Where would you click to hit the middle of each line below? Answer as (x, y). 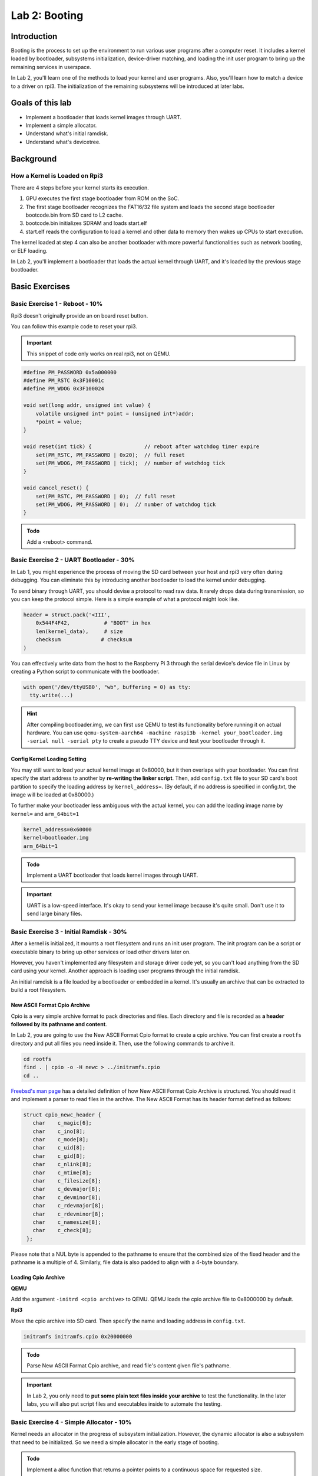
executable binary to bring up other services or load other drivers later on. (101, 952)
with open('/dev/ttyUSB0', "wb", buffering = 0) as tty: (107, 687)
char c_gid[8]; (59, 1156)
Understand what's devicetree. (63, 142)
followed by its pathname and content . (59, 1024)
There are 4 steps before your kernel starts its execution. (80, 187)
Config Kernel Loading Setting (49, 759)
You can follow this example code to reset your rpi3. (74, 326)
